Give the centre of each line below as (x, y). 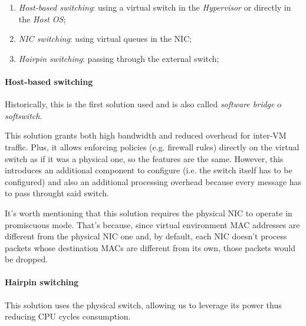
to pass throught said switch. (57, 193)
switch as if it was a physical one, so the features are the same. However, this (144, 158)
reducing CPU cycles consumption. (68, 316)
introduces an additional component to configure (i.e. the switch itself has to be (149, 170)
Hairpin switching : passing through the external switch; (119, 58)
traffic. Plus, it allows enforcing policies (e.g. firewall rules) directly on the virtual (152, 146)
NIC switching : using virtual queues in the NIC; (105, 39)
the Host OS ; (42, 19)
